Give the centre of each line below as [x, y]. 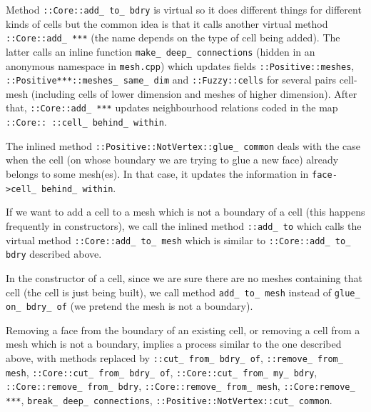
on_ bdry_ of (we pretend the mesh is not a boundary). [129, 306]
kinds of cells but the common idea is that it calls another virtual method [167, 23]
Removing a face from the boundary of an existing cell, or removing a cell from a [183, 330]
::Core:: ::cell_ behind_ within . [86, 122]
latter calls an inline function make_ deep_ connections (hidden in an [161, 51]
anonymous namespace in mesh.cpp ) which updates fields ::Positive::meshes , [180, 65]
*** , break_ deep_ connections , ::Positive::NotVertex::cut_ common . [169, 400]
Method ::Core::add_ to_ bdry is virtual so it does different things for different [184, 9]
